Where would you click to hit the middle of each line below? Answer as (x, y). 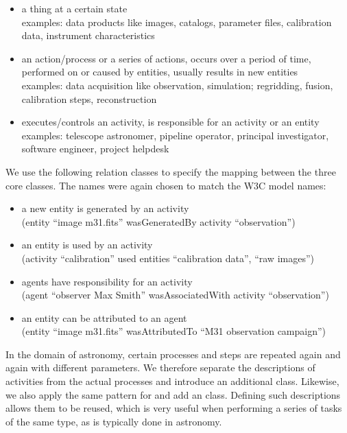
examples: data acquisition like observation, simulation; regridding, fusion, (177, 85)
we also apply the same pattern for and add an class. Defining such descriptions (173, 394)
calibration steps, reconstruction (89, 98)
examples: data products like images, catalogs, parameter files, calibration (177, 22)
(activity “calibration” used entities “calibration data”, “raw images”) (168, 258)
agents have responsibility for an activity (107, 281)
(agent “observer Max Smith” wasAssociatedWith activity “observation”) (175, 295)
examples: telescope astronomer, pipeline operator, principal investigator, (175, 135)
